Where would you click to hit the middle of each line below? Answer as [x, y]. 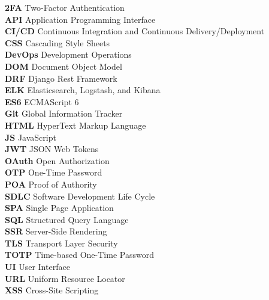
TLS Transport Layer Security [61, 243]
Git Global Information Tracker [64, 113]
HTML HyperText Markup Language [75, 125]
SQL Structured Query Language [67, 219]
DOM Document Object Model [64, 66]
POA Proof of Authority [51, 184]
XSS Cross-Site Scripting [52, 290]
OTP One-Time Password [54, 172]
